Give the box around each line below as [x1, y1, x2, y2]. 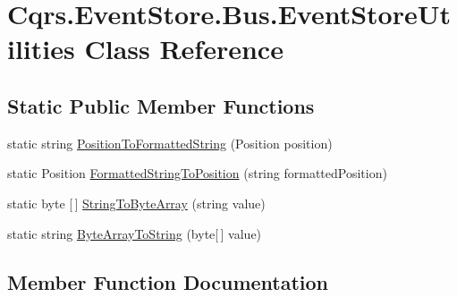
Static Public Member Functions [7, 91, 315, 119]
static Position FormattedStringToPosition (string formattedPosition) [7, 164, 387, 182]
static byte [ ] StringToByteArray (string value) [7, 193, 266, 212]
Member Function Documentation [7, 267, 329, 295]
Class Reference [84, 30, 284, 67]
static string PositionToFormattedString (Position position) [7, 133, 333, 152]
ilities [7, 30, 75, 67]
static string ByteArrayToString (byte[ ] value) [7, 224, 262, 242]
